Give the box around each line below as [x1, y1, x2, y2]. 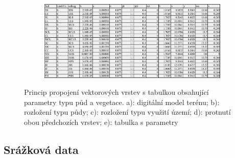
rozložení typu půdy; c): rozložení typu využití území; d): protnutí [24, 107, 231, 117]
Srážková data [4, 141, 79, 157]
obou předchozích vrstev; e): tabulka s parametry [24, 116, 178, 127]
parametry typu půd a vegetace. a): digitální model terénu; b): [24, 96, 220, 107]
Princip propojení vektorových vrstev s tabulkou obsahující [24, 87, 209, 97]
